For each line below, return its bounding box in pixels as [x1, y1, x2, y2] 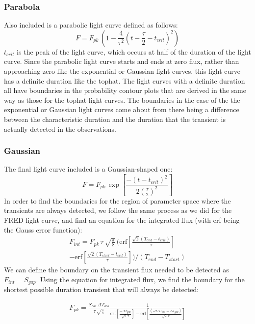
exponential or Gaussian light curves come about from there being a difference [4, 104, 239, 115]
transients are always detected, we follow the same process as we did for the [4, 205, 232, 215]
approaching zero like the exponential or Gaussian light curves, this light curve [4, 66, 241, 76]
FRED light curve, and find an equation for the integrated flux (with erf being [4, 215, 240, 225]
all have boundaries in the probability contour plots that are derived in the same [4, 85, 246, 95]
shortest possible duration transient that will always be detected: [4, 284, 199, 295]
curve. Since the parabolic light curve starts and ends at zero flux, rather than [4, 56, 239, 66]
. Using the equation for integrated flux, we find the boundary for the [36, 274, 245, 284]
